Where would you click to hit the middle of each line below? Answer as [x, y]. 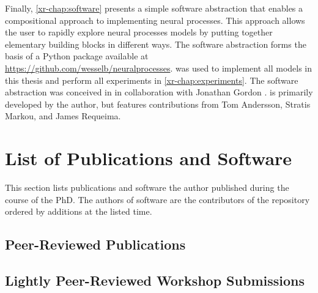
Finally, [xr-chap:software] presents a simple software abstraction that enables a [154, 8]
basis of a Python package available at [77, 56]
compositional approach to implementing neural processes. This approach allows [155, 20]
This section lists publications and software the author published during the [147, 187]
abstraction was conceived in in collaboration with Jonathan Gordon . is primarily [159, 92]
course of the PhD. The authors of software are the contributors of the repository [157, 199]
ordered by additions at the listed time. [79, 211]
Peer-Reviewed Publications [95, 244]
